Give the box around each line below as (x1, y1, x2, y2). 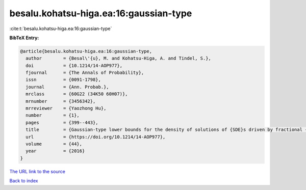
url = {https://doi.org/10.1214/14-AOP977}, (25, 134, 166, 140)
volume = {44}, (25, 141, 83, 147)
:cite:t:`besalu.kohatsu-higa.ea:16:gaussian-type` (9, 25, 112, 32)
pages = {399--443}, (25, 120, 99, 125)
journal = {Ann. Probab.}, (25, 84, 109, 90)
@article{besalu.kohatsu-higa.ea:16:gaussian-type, (20, 48, 152, 54)
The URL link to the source (9, 168, 66, 174)
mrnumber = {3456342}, (25, 98, 96, 104)
